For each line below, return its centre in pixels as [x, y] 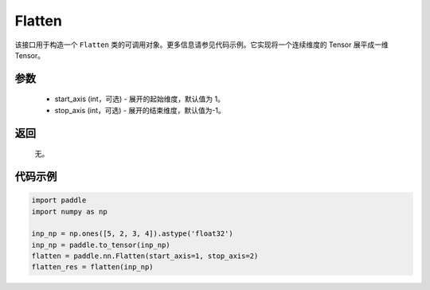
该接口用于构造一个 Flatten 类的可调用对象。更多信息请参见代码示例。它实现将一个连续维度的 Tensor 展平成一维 [202, 45]
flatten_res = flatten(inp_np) [93, 267]
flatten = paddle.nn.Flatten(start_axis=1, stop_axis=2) [145, 256]
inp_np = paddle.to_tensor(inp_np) [101, 245]
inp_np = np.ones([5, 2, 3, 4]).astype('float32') [133, 234]
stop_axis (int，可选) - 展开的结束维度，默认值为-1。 [140, 110]
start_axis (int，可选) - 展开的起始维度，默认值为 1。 [139, 99]
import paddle [59, 200]
